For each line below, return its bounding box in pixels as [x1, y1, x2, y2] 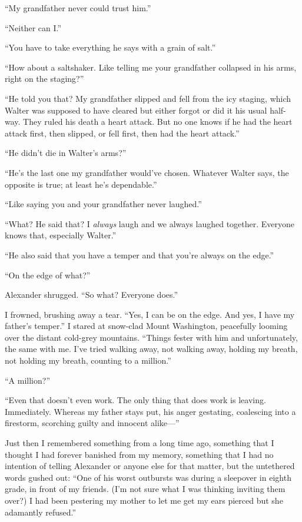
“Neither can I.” [5, 21, 62, 34]
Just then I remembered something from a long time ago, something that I [5, 437, 274, 449]
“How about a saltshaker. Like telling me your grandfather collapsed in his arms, [5, 61, 297, 73]
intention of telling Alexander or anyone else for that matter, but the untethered [5, 460, 295, 472]
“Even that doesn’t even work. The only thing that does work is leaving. [5, 394, 266, 406]
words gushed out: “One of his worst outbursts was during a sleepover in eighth [5, 471, 291, 483]
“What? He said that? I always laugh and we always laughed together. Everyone [5, 217, 295, 230]
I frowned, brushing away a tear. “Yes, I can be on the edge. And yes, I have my [5, 308, 295, 320]
